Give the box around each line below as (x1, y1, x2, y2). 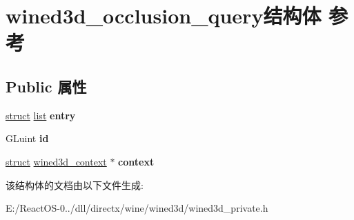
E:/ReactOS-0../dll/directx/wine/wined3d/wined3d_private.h (6, 201, 268, 215)
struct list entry (6, 108, 76, 122)
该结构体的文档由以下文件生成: (6, 177, 144, 192)
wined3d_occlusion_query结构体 (6, 1, 322, 30)
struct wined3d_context (6, 154, 107, 168)
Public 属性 (6, 75, 87, 97)
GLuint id (6, 131, 49, 146)
